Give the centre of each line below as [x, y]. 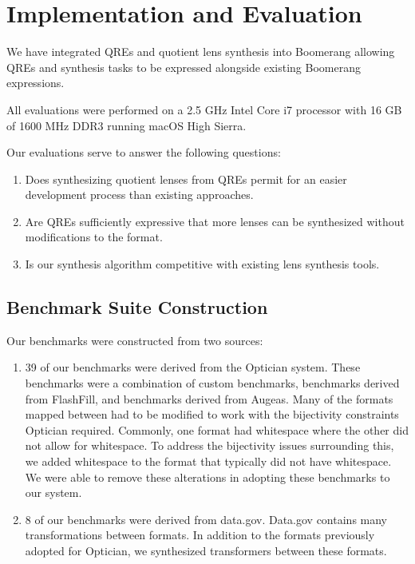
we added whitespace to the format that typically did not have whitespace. [208, 461]
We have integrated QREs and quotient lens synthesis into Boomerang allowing [201, 52]
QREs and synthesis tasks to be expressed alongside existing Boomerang [184, 67]
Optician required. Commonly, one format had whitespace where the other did [217, 429]
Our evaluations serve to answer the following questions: [144, 152]
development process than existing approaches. [139, 195]
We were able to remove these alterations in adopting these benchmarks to [207, 477]
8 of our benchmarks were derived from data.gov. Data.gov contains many [206, 519]
